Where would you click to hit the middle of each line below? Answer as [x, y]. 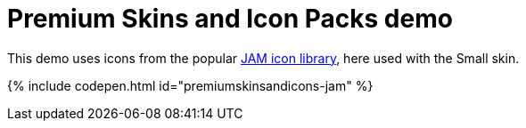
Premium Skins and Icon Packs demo [230, 19]
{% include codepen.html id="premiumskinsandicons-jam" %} [190, 85]
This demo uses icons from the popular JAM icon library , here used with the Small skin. [263, 58]
